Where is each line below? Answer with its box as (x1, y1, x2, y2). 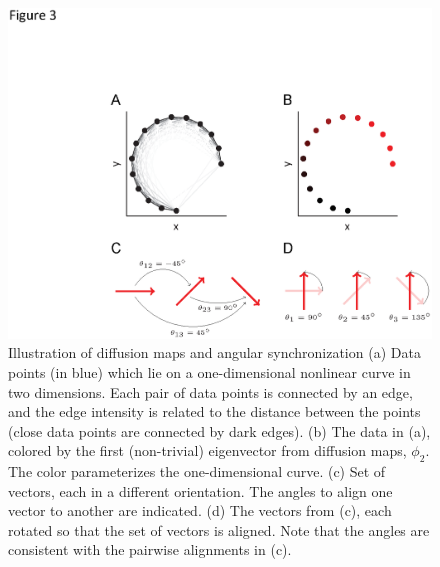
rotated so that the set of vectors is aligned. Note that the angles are (8, 519, 430, 540)
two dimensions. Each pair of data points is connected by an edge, (8, 381, 413, 402)
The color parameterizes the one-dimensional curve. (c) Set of (8, 461, 386, 482)
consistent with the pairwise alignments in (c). (8, 539, 292, 560)
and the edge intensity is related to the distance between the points (8, 401, 421, 422)
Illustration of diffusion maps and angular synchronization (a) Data (8, 342, 421, 363)
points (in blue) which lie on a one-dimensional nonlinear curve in (8, 361, 411, 382)
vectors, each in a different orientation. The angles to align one (8, 480, 393, 501)
